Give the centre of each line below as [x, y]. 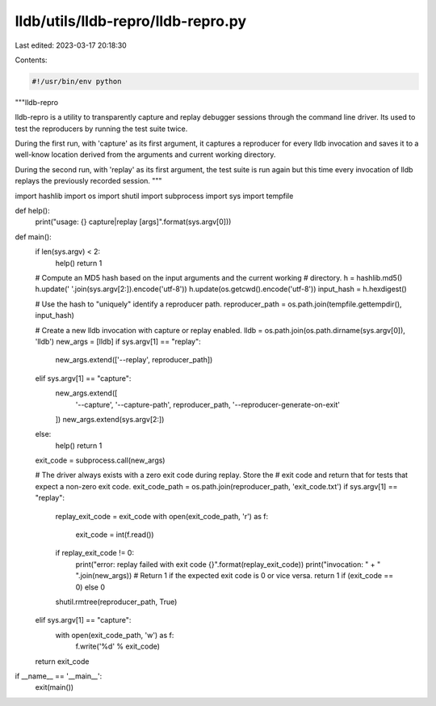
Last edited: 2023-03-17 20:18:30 [71, 45]
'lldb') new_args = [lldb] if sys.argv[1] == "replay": [118, 341]
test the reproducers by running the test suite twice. [101, 129]
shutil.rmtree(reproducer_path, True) [116, 602]
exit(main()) [55, 687]
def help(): [32, 211]
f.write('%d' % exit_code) [118, 646]
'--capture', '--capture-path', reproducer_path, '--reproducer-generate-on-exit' [208, 404]
